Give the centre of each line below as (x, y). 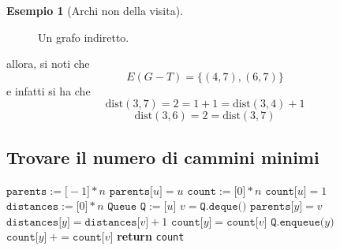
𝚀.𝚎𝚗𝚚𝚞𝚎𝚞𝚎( (298, 222)
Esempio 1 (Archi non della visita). (95, 10)
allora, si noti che (48, 63)
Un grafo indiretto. (84, 37)
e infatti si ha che (49, 90)
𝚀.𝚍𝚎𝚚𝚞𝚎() (223, 207)
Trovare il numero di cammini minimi (163, 157)
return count (151, 236)
